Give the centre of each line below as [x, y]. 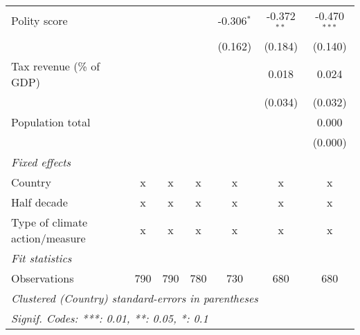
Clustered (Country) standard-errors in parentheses [135, 298]
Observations [43, 278]
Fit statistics [42, 258]
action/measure [48, 238]
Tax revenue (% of [56, 66]
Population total [51, 122]
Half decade [39, 202]
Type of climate [49, 222]
